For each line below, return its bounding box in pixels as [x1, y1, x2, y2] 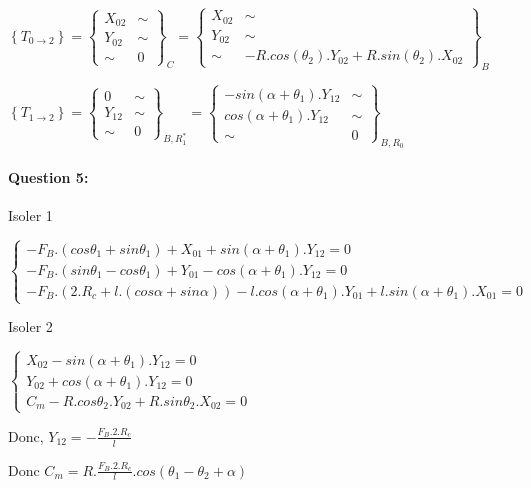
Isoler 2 [8, 316, 53, 337]
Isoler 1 [8, 204, 53, 225]
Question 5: [8, 166, 89, 187]
